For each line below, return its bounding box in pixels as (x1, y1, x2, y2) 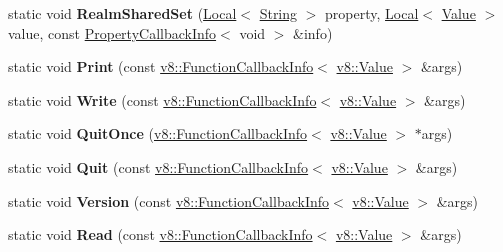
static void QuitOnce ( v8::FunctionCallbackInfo (8, 123, 308, 144)
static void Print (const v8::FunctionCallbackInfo (8, 56, 314, 77)
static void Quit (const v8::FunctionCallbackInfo (8, 156, 309, 177)
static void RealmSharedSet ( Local (8, 3, 237, 23)
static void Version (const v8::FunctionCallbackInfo (8, 190, 329, 211)
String (259, 3, 298, 23)
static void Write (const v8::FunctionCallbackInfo (8, 89, 317, 110)
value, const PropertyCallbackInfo (8, 22, 217, 43)
